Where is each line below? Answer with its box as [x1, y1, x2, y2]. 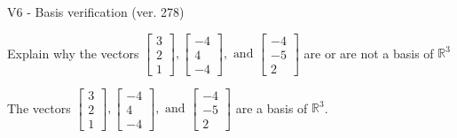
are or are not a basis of [303, 43, 434, 62]
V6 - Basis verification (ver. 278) [7, 3, 185, 20]
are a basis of [235, 98, 308, 117]
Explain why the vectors [7, 43, 139, 62]
